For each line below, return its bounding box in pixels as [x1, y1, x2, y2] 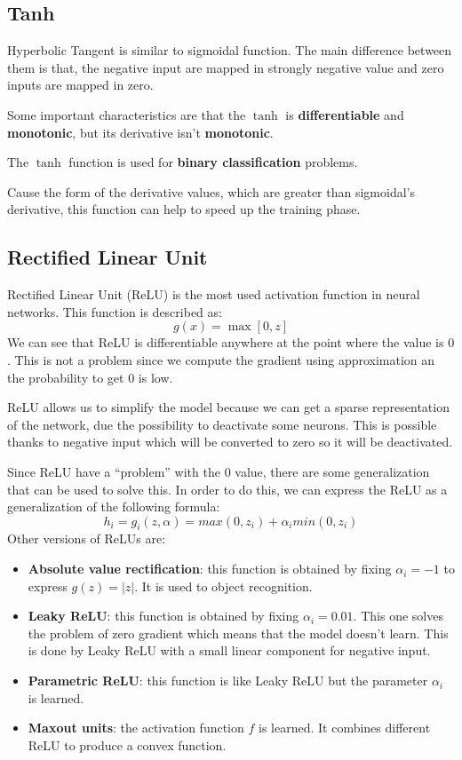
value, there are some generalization [235, 462, 430, 480]
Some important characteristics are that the [7, 105, 246, 123]
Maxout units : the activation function [28, 718, 244, 737]
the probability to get [7, 368, 124, 386]
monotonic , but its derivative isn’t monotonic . [7, 123, 274, 141]
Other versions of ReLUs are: [7, 529, 166, 548]
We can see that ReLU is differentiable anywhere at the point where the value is [7, 333, 444, 352]
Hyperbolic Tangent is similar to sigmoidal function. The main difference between [7, 41, 452, 59]
